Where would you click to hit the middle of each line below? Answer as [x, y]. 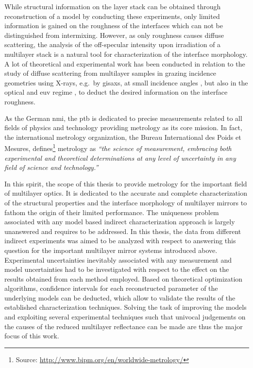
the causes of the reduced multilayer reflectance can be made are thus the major [124, 326]
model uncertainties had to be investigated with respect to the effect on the [117, 269]
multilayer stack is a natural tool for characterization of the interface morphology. [126, 54]
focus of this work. [32, 336]
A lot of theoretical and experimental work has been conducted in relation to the [125, 63]
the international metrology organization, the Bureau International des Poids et [123, 137]
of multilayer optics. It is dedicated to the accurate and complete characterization [126, 193]
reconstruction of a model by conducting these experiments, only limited [112, 16]
